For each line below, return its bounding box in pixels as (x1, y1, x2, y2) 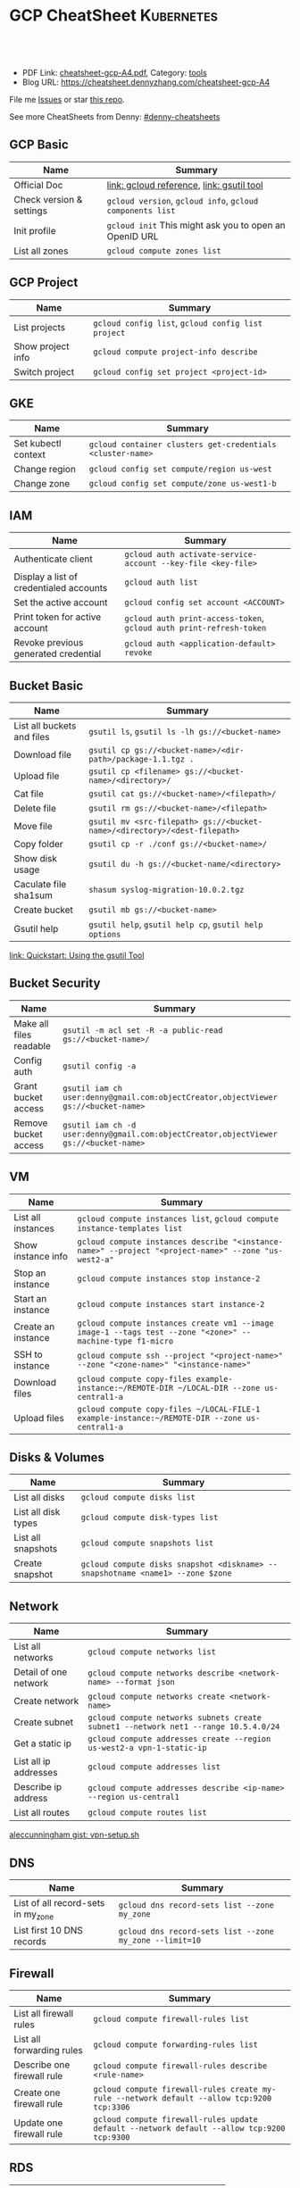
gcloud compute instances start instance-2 (77, 1299, 265, 1309)
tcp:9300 (93, 2133, 131, 2142)
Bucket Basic (9, 678, 84, 693)
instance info (13, 1250, 69, 1262)
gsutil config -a (62, 1061, 137, 1071)
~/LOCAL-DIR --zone (177, 1383, 261, 1393)
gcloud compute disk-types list (80, 1512, 219, 1523)
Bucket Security (9, 976, 101, 991)
